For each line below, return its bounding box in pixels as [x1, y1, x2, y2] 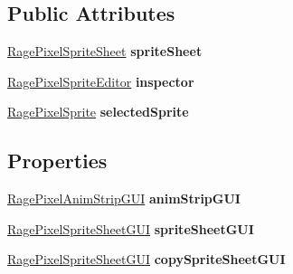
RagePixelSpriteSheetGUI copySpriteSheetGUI [7, 250, 286, 269]
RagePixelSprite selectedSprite [7, 102, 189, 121]
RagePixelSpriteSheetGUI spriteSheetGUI [7, 219, 254, 238]
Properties [7, 146, 108, 175]
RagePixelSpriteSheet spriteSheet [7, 42, 203, 61]
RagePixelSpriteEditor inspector [7, 71, 194, 90]
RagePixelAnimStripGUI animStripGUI [7, 189, 241, 208]
